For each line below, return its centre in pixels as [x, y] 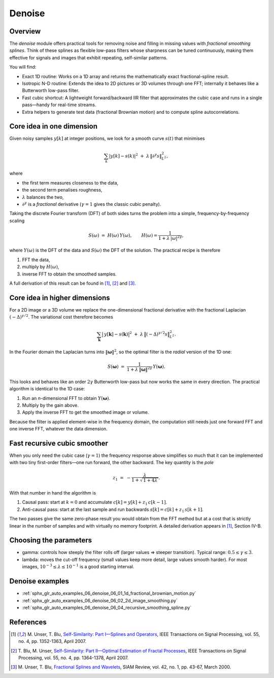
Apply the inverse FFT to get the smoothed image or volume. [85, 412]
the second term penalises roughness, [62, 190]
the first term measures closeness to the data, [70, 182]
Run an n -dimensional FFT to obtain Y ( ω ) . [66, 398]
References [28, 622]
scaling [17, 221]
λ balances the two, [43, 197]
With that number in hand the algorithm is [53, 493]
